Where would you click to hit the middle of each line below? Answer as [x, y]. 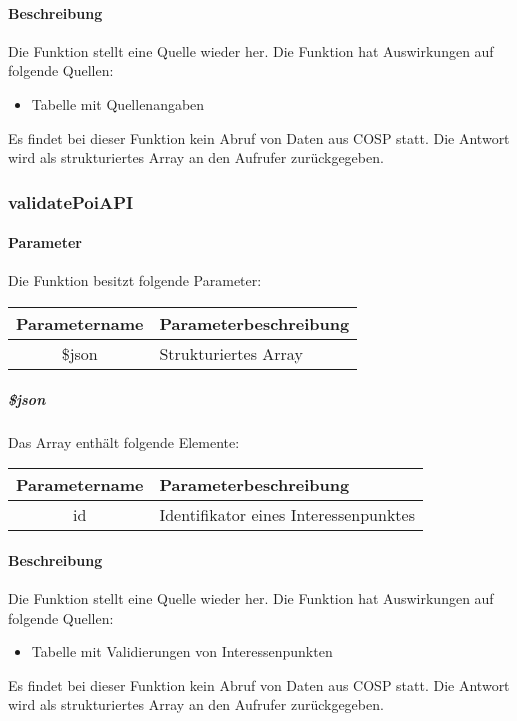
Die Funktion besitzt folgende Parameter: [135, 280]
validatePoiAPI [71, 201]
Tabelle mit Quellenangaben [118, 103]
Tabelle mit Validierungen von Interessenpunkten [182, 651]
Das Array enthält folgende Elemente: [124, 441]
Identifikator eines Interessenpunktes [287, 515]
